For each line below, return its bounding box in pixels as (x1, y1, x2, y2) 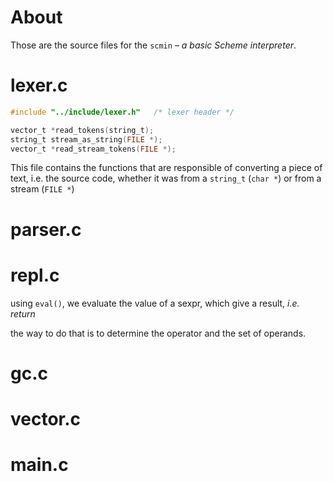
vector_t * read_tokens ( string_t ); (10, 125, 155, 135)
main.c (10, 454, 69, 476)
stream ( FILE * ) (10, 183, 75, 195)
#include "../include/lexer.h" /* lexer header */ (10, 107, 235, 117)
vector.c (10, 407, 82, 430)
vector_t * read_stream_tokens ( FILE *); (10, 144, 177, 154)
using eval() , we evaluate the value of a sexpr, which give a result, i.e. (10, 297, 300, 309)
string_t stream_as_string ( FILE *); (10, 134, 163, 145)
